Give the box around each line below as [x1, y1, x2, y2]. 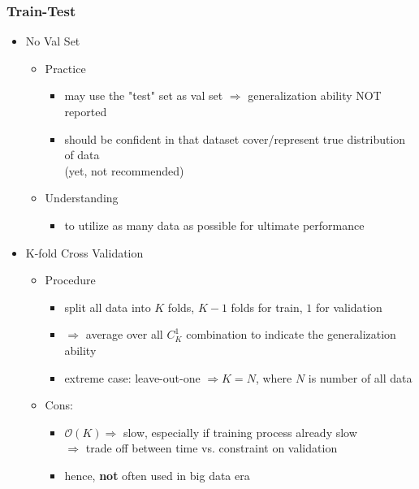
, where [255, 369, 292, 386]
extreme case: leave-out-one [64, 369, 201, 386]
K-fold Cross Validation [25, 244, 144, 261]
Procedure [45, 271, 96, 288]
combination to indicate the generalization [186, 326, 396, 343]
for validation [315, 298, 382, 315]
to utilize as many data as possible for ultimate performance [64, 216, 365, 233]
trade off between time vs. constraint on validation [85, 439, 338, 457]
